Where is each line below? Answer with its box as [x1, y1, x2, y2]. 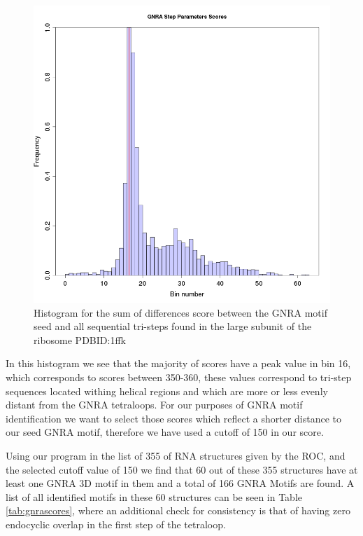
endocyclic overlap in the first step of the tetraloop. [6, 516, 226, 531]
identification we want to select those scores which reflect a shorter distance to [6, 411, 342, 425]
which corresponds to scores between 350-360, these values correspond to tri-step [6, 369, 352, 384]
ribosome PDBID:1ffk [34, 332, 126, 347]
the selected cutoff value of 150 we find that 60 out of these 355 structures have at [6, 462, 358, 476]
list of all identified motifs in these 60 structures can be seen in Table [6, 489, 303, 504]
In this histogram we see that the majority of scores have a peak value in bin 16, [6, 356, 351, 371]
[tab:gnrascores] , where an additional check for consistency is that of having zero [6, 503, 350, 518]
